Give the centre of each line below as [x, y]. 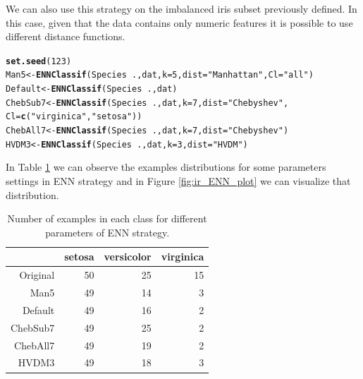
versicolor [128, 257]
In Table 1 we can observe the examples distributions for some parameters [166, 167]
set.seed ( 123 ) [39, 61]
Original [37, 275]
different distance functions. [66, 36]
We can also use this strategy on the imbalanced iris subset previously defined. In [181, 8]
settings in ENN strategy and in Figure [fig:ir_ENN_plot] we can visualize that [178, 180]
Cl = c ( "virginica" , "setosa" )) [74, 117]
